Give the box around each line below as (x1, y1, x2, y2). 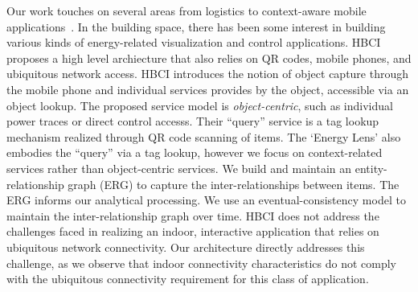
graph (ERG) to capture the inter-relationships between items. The (68, 175, 400, 192)
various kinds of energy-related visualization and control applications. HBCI (6, 34, 381, 51)
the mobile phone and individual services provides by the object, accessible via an (6, 80, 409, 97)
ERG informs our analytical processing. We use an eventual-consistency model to (6, 191, 406, 208)
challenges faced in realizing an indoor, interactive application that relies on (6, 223, 379, 240)
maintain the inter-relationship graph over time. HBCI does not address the (6, 207, 379, 224)
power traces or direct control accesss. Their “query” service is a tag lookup (6, 113, 379, 130)
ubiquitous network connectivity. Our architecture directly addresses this (6, 238, 365, 255)
